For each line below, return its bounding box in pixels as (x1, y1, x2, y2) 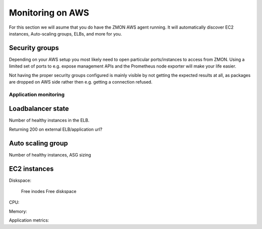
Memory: (9, 208, 27, 214)
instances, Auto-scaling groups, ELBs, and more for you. (9, 31, 122, 36)
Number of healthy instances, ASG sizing (9, 152, 92, 158)
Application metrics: (9, 217, 49, 223)
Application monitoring (9, 91, 65, 98)
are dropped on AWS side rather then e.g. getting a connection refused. (9, 79, 153, 85)
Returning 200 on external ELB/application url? (9, 126, 103, 132)
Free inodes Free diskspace (21, 189, 77, 194)
